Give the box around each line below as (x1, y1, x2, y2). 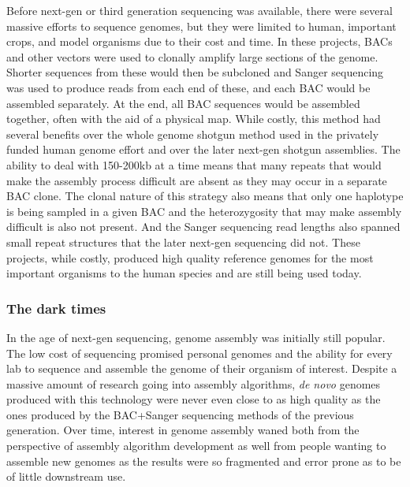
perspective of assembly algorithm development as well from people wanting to (6, 437, 386, 454)
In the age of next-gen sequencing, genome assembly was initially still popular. (6, 329, 386, 345)
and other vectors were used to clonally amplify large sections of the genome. (6, 48, 378, 65)
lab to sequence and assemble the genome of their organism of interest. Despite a (6, 360, 397, 377)
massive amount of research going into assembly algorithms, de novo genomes (6, 375, 381, 392)
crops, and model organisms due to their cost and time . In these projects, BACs (6, 33, 393, 50)
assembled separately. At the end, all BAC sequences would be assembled (6, 95, 360, 111)
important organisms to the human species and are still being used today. (6, 265, 362, 281)
